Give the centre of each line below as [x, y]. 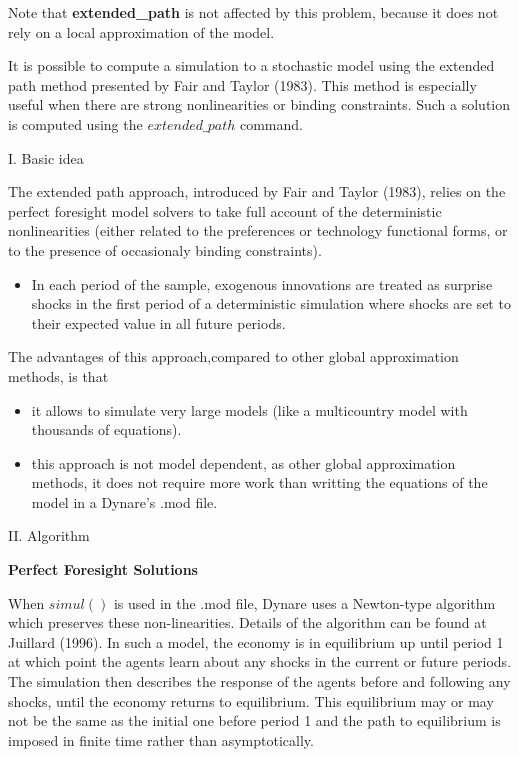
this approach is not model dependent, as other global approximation [243, 462]
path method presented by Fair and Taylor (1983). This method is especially [242, 84]
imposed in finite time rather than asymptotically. [161, 739]
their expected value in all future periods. [158, 322]
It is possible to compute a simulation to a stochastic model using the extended [251, 65]
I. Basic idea [46, 157]
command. [271, 123]
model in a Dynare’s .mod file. [124, 501]
